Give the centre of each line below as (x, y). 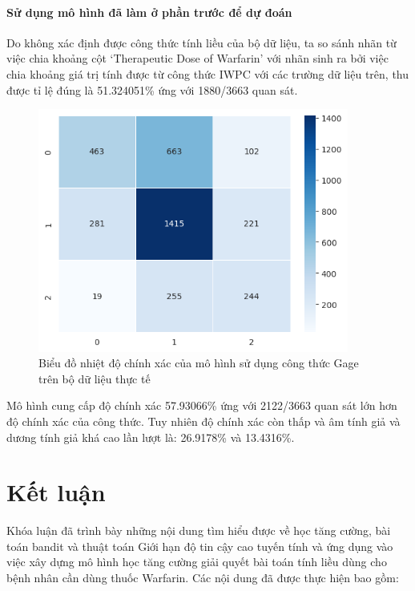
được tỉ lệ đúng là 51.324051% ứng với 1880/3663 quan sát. (152, 89)
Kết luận (56, 492)
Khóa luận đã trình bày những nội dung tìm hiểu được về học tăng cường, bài (199, 530)
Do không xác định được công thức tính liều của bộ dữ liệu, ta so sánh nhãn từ (201, 42)
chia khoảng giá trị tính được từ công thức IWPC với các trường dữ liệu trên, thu (208, 73)
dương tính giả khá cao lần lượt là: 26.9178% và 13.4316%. (151, 437)
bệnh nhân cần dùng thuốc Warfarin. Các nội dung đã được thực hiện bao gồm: (203, 577)
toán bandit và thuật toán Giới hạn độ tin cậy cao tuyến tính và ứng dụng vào (200, 546)
